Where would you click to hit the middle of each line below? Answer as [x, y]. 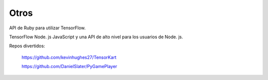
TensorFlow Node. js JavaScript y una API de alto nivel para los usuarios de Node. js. [96, 37]
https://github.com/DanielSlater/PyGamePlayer [69, 67]
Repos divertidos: [27, 46]
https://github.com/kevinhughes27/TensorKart [69, 57]
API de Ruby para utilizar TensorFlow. [47, 28]
